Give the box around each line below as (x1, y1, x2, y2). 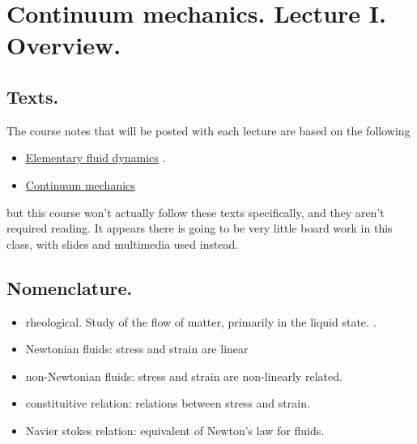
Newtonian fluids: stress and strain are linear (25, 340, 249, 357)
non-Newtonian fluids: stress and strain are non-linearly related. (25, 367, 343, 384)
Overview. (6, 28, 121, 62)
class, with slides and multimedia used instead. (6, 235, 239, 252)
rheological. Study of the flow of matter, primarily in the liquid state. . (25, 313, 377, 330)
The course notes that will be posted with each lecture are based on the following (6, 122, 411, 139)
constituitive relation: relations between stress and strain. (25, 395, 310, 412)
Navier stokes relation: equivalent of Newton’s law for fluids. (25, 421, 325, 438)
